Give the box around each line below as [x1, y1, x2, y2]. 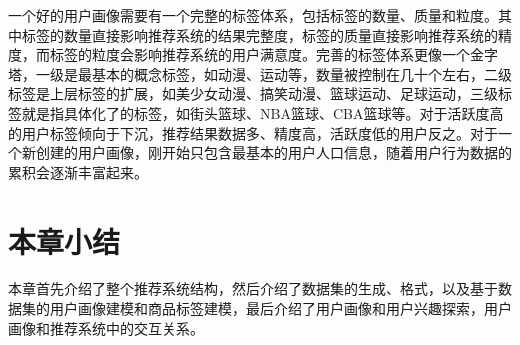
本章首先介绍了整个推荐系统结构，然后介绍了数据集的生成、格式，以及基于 [8, 278, 498, 299]
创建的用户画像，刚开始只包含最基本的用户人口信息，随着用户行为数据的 [35, 142, 512, 163]
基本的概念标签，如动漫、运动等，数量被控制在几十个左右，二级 [91, 63, 512, 84]
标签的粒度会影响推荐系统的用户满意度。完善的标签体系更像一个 [49, 44, 470, 65]
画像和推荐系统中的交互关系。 [8, 317, 204, 338]
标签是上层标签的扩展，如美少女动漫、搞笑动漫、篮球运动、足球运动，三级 [8, 83, 498, 104]
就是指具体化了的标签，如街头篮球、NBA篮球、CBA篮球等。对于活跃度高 [21, 102, 504, 123]
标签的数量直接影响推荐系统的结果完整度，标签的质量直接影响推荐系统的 [21, 24, 498, 45]
